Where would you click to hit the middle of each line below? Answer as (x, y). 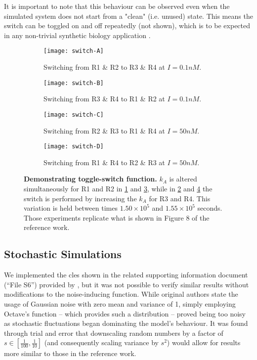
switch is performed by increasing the (80, 198)
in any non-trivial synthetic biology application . (77, 35)
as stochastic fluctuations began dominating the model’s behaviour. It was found (126, 323)
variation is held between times (71, 208)
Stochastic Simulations (63, 254)
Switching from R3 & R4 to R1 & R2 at (104, 99)
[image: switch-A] (74, 51)
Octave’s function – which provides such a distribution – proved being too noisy (125, 313)
